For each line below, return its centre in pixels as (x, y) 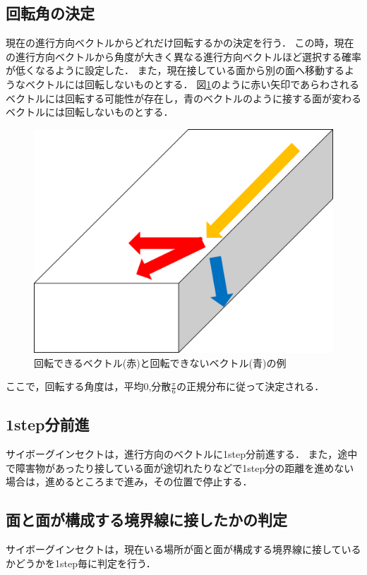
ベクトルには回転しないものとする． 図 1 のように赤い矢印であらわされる (192, 84)
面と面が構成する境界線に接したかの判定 (146, 520)
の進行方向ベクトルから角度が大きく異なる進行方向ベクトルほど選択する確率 (183, 56)
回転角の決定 (50, 13)
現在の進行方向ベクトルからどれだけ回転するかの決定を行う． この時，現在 (180, 43)
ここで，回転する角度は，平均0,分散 (89, 386)
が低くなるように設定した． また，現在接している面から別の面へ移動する (175, 70)
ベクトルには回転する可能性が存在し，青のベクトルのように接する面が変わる (183, 98)
